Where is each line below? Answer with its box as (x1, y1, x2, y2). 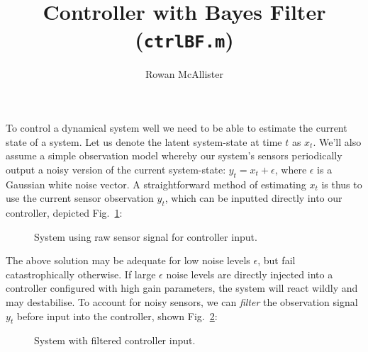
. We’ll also (313, 134, 362, 149)
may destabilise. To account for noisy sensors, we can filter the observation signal (6, 294, 358, 309)
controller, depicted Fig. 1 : (6, 205, 123, 220)
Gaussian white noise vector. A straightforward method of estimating (6, 176, 306, 191)
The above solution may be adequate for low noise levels (6, 253, 250, 268)
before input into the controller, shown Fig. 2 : (16, 308, 218, 323)
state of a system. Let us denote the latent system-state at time (6, 134, 282, 149)
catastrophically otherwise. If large (6, 266, 156, 281)
